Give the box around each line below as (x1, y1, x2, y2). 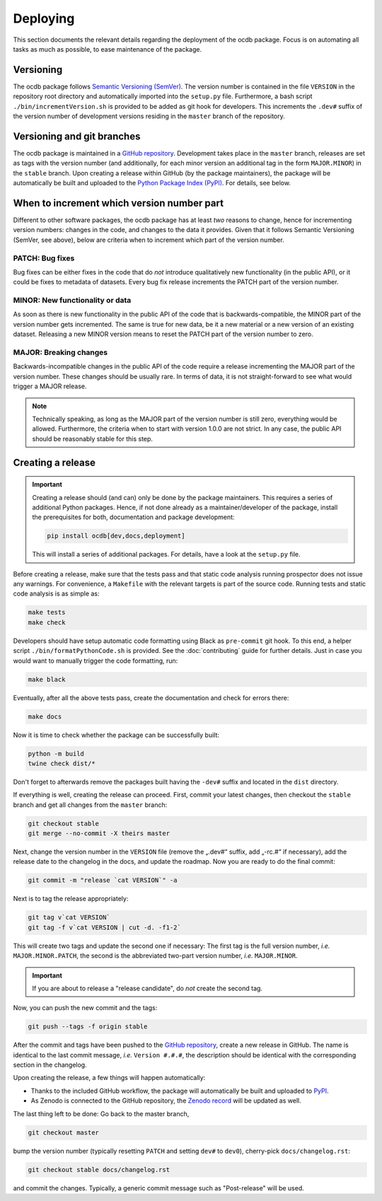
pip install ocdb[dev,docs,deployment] (47, 532, 185, 540)
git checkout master (28, 1128, 99, 1137)
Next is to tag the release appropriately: (13, 895, 129, 903)
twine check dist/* (28, 759, 95, 767)
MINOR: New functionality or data (13, 296, 132, 306)
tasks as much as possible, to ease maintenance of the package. (13, 45, 202, 53)
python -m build (28, 750, 85, 758)
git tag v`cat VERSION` (28, 913, 111, 922)
